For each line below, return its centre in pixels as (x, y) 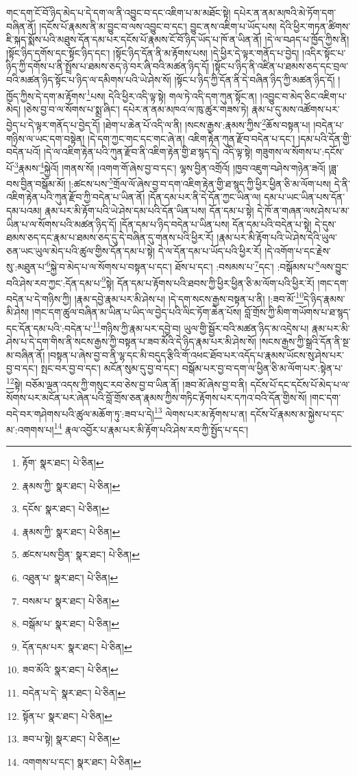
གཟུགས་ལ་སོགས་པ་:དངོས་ (300, 152)
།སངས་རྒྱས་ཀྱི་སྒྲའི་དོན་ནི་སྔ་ (305, 341)
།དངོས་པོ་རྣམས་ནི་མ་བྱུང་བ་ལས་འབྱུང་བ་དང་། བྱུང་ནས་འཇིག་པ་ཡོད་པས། (158, 26)
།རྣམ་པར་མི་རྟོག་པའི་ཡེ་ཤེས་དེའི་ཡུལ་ (277, 237)
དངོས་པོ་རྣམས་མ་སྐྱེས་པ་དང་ (297, 413)
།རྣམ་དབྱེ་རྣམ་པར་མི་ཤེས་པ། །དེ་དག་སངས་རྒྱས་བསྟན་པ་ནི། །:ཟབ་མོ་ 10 (189, 297)
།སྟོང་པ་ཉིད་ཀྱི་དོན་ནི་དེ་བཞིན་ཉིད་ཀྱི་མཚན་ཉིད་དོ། (255, 79)
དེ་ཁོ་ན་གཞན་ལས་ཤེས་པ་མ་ (304, 210)
